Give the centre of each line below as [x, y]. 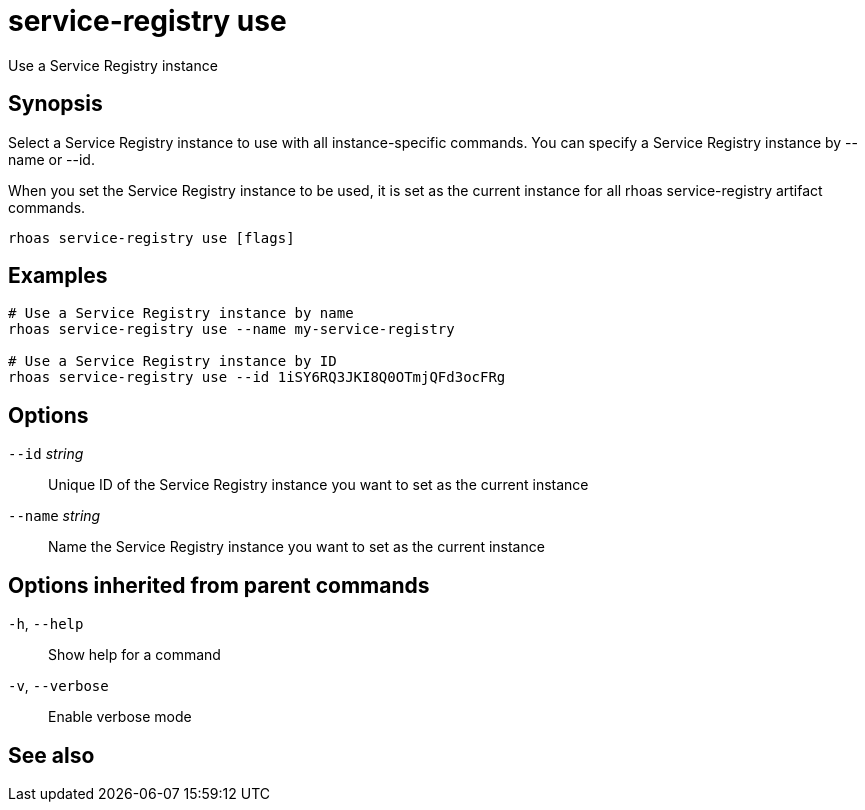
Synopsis [55, 104]
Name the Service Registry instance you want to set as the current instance [296, 547]
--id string [46, 454]
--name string [54, 516]
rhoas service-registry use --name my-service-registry [231, 329]
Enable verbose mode [120, 717]
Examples [58, 276]
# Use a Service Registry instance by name [181, 313]
